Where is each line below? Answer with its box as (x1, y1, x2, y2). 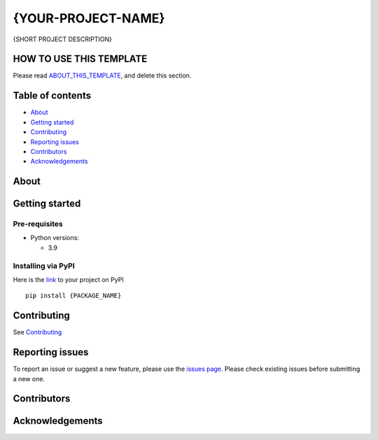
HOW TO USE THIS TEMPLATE (13, 53, 148, 65)
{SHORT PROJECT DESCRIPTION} (13, 35, 112, 43)
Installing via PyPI (13, 261, 75, 271)
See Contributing (13, 328, 62, 336)
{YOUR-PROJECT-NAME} (13, 10, 165, 26)
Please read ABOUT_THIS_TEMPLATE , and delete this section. (13, 71, 192, 80)
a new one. (13, 374, 45, 383)
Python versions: (30, 234, 80, 242)
